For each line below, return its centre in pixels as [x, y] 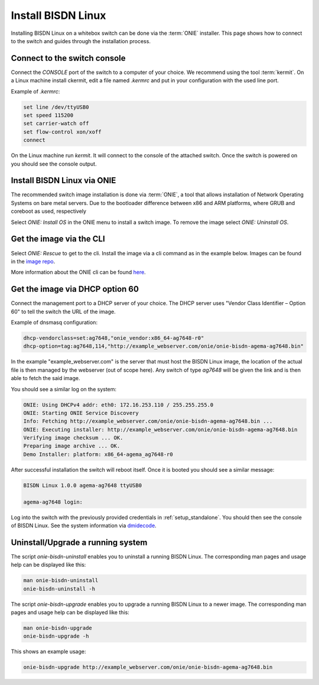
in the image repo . [33, 261]
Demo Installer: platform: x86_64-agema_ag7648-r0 [98, 454]
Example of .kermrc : [35, 91]
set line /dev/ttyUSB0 [56, 107]
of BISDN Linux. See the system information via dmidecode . [84, 525]
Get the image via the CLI [58, 239]
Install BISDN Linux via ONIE [64, 181]
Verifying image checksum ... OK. [73, 438]
